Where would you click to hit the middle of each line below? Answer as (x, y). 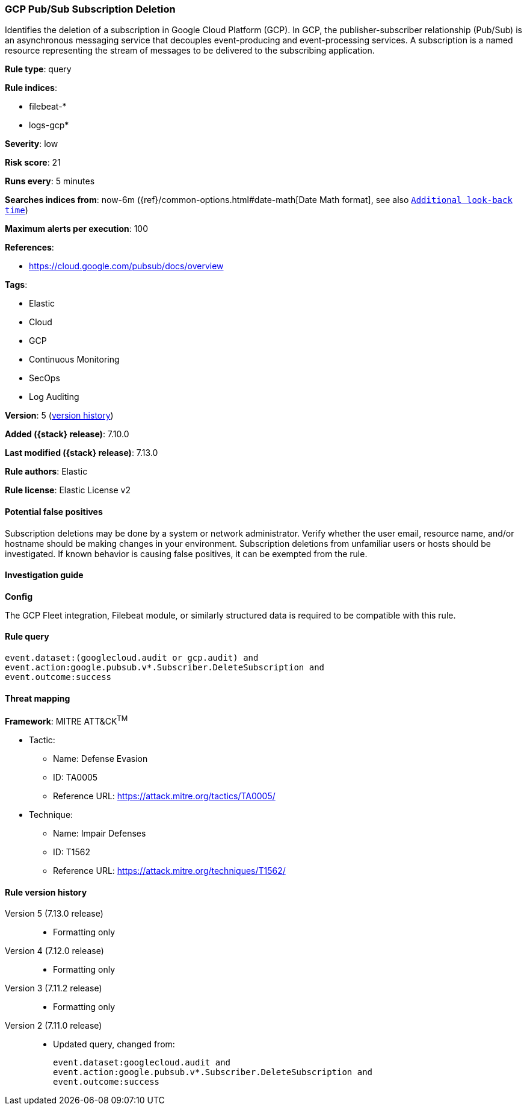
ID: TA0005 (76, 777)
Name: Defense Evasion (100, 758)
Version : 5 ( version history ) (59, 416)
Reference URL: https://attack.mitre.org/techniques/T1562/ (169, 870)
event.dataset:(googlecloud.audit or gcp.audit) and (132, 658)
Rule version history (46, 892)
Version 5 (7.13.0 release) (54, 914)
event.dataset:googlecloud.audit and (142, 1063)
